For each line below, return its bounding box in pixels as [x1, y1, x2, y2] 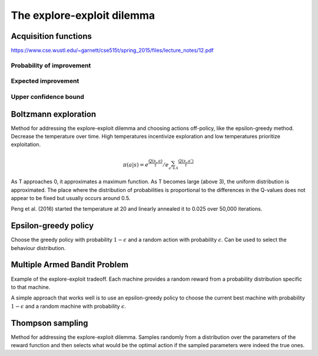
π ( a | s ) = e [122, 161, 149, 168]
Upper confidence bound [11, 92, 85, 101]
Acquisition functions [11, 31, 92, 41]
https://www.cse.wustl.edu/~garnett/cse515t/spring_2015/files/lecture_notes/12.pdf [11, 47, 214, 54]
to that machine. [11, 283, 51, 291]
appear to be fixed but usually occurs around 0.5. [11, 194, 131, 201]
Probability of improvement [11, 61, 91, 69]
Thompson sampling [11, 318, 88, 328]
